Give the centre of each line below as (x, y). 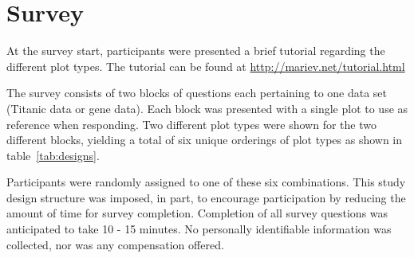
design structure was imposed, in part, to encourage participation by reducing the (206, 197)
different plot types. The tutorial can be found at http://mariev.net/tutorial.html (206, 66)
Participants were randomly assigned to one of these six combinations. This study (206, 182)
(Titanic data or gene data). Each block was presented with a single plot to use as (207, 108)
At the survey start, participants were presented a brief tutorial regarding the (196, 51)
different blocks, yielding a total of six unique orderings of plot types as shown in (205, 140)
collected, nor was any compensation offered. (115, 244)
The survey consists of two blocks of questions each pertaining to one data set (197, 93)
